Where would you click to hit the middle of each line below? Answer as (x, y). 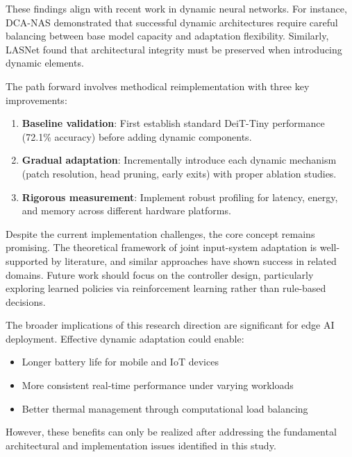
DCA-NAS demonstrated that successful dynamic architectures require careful (172, 22)
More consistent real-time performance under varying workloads (158, 385)
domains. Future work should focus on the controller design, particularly (160, 274)
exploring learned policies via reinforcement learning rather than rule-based (166, 288)
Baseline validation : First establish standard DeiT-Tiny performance (173, 123)
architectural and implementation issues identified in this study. (141, 445)
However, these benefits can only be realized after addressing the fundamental (171, 432)
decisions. (26, 301)
